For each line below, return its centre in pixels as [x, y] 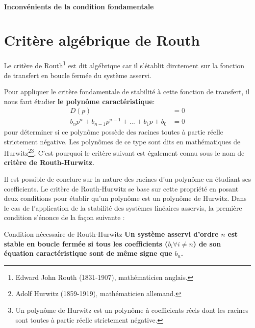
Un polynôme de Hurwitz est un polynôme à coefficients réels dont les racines [132, 310]
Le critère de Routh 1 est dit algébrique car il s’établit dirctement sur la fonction [124, 65]
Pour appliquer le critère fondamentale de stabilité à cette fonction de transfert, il [127, 92]
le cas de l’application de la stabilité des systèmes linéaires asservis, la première [123, 207]
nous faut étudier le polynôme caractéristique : [79, 101]
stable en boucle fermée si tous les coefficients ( [86, 243]
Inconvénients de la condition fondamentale [79, 6]
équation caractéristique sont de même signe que [88, 253]
